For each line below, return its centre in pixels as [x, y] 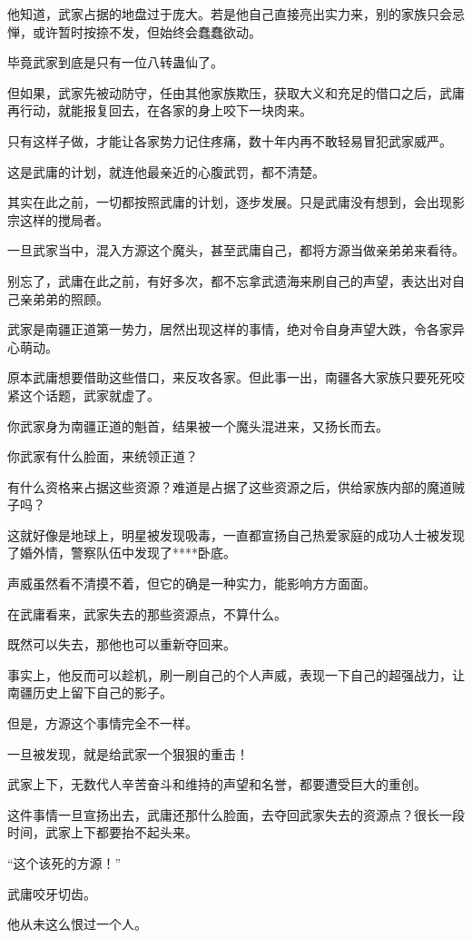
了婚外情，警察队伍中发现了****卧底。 [122, 553]
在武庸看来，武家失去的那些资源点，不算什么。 [147, 613]
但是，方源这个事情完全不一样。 [103, 723]
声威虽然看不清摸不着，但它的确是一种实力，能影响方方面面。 [192, 583]
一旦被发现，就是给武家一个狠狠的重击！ [128, 753]
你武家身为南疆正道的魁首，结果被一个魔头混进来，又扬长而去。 [198, 425]
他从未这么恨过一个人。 [77, 924]
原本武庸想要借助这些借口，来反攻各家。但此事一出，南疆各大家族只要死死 [230, 377]
